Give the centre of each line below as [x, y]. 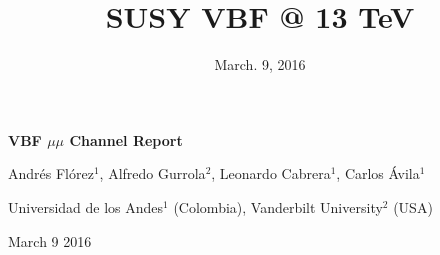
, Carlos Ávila [378, 173]
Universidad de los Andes [86, 206]
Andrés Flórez [51, 173]
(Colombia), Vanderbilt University [278, 206]
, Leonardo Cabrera [271, 173]
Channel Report [126, 139]
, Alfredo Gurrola [152, 173]
